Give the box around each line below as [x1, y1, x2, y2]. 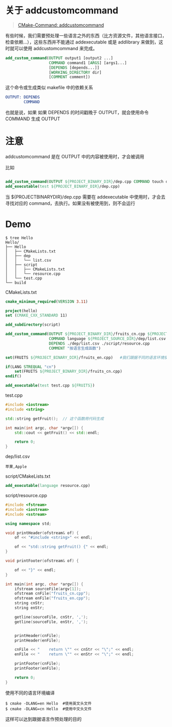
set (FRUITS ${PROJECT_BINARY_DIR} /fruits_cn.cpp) [14, 369, 123, 374]
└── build [5, 280, 27, 285]
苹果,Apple [5, 464, 27, 469]
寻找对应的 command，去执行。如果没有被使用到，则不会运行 [5, 200, 136, 206]
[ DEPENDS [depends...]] [49, 65, 100, 70]
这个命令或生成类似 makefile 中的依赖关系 [5, 84, 93, 91]
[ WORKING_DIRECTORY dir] [49, 70, 102, 75]
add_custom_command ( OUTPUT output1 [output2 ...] [5, 55, 114, 60]
